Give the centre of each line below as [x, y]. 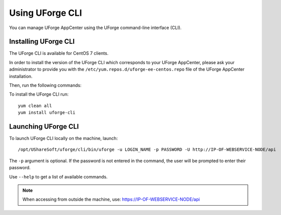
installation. [21, 76]
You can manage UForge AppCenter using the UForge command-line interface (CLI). [95, 28]
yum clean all [35, 106]
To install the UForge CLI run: [39, 94]
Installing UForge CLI [42, 42]
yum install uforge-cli [47, 113]
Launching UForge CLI [44, 126]
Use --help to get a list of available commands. [58, 177]
